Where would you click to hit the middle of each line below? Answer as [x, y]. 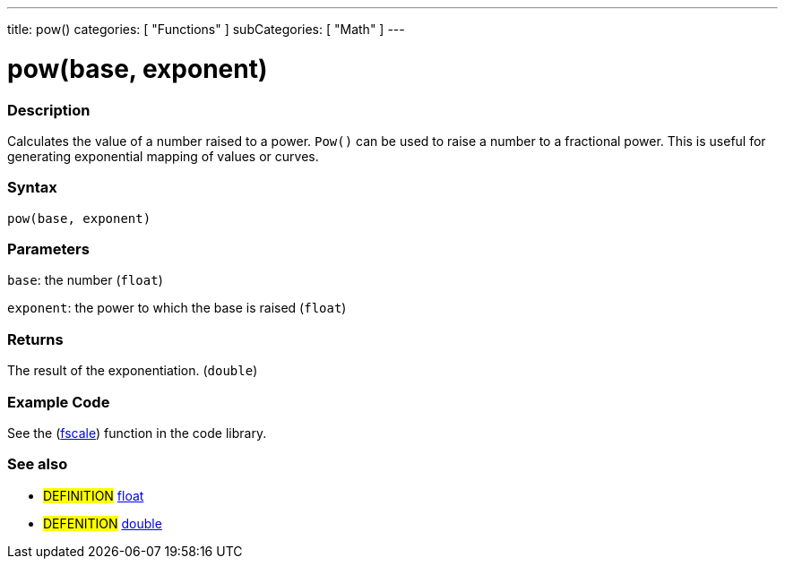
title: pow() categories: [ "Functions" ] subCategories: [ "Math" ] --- [206, 29]
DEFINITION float [94, 495]
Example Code [59, 402]
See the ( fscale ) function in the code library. [137, 433]
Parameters [48, 249]
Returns [35, 339]
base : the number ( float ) [85, 280]
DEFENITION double [103, 523]
